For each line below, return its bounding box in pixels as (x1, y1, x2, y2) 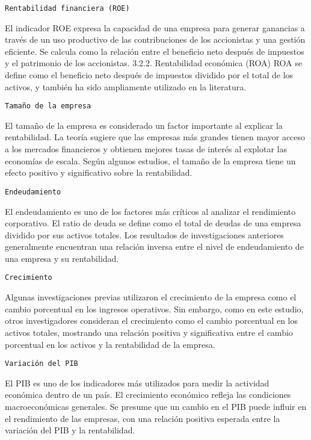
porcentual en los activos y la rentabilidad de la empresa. (5, 338, 215, 350)
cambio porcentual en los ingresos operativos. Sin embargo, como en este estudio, (5, 302, 304, 315)
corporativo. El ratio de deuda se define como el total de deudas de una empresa (5, 217, 301, 229)
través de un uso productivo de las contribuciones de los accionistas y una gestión (5, 33, 306, 46)
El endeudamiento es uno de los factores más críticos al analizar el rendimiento (5, 205, 296, 217)
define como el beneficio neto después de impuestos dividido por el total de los (5, 69, 294, 81)
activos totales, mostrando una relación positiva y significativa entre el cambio (5, 326, 293, 338)
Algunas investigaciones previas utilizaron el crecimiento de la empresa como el (5, 291, 297, 303)
